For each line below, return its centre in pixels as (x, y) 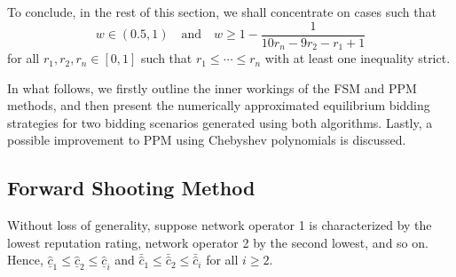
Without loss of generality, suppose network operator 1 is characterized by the (220, 225)
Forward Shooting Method (131, 188)
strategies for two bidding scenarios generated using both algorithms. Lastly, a (220, 122)
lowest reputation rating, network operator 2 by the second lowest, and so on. (218, 242)
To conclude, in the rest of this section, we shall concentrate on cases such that (222, 12)
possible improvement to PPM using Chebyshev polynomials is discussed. (207, 140)
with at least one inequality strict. (358, 58)
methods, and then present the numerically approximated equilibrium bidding (219, 105)
